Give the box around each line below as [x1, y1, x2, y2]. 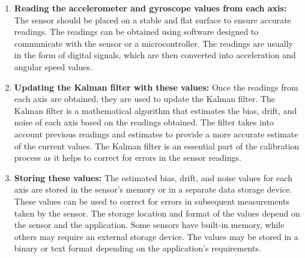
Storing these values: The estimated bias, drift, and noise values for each [14, 171, 292, 184]
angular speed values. [14, 60, 92, 73]
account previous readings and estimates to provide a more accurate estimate [14, 127, 298, 140]
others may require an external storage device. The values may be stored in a [14, 230, 298, 242]
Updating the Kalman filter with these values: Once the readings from [14, 80, 298, 93]
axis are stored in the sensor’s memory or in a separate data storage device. [14, 183, 292, 196]
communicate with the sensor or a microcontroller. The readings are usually [14, 37, 293, 49]
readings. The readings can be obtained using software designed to [14, 25, 259, 38]
